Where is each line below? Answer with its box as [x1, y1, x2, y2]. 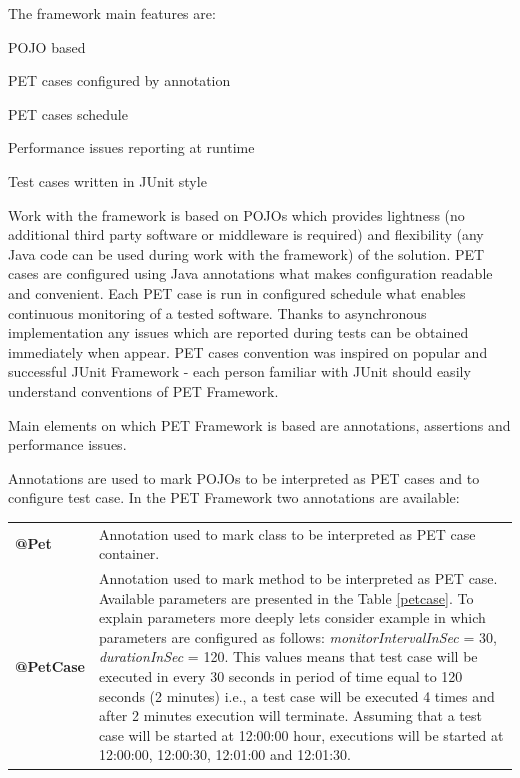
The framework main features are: [8, 3, 216, 23]
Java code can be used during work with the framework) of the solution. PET [8, 243, 485, 264]
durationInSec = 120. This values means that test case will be [98, 646, 478, 667]
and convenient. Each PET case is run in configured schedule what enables [8, 282, 466, 303]
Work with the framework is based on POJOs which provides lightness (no [8, 204, 465, 225]
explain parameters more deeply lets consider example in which [98, 607, 486, 628]
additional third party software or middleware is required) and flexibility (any [8, 224, 484, 245]
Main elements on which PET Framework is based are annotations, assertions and [8, 414, 511, 435]
